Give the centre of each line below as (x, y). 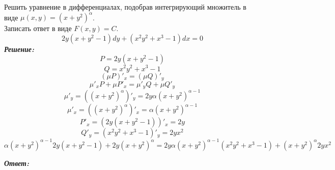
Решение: (19, 49)
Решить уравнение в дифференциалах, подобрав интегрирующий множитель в (125, 7)
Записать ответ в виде (38, 28)
